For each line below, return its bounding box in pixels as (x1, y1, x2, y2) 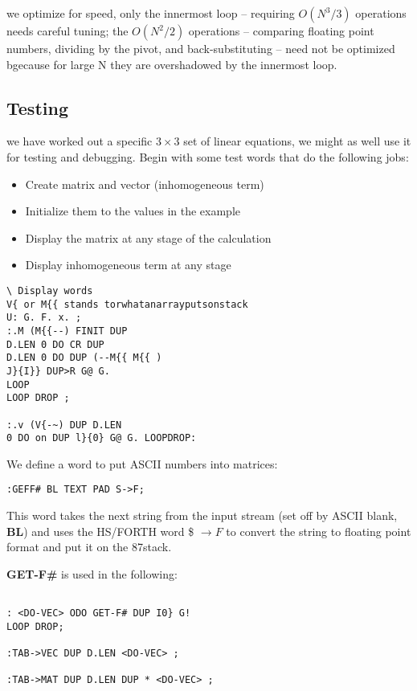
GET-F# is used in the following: (6, 565, 178, 582)
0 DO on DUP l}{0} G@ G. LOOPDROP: (6, 432, 197, 444)
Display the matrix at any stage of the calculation (25, 229, 272, 246)
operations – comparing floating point (188, 22, 374, 39)
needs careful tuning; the (6, 22, 129, 39)
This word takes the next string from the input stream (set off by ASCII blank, (6, 507, 398, 524)
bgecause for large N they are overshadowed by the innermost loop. (6, 55, 337, 72)
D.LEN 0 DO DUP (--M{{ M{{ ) (6, 352, 162, 364)
